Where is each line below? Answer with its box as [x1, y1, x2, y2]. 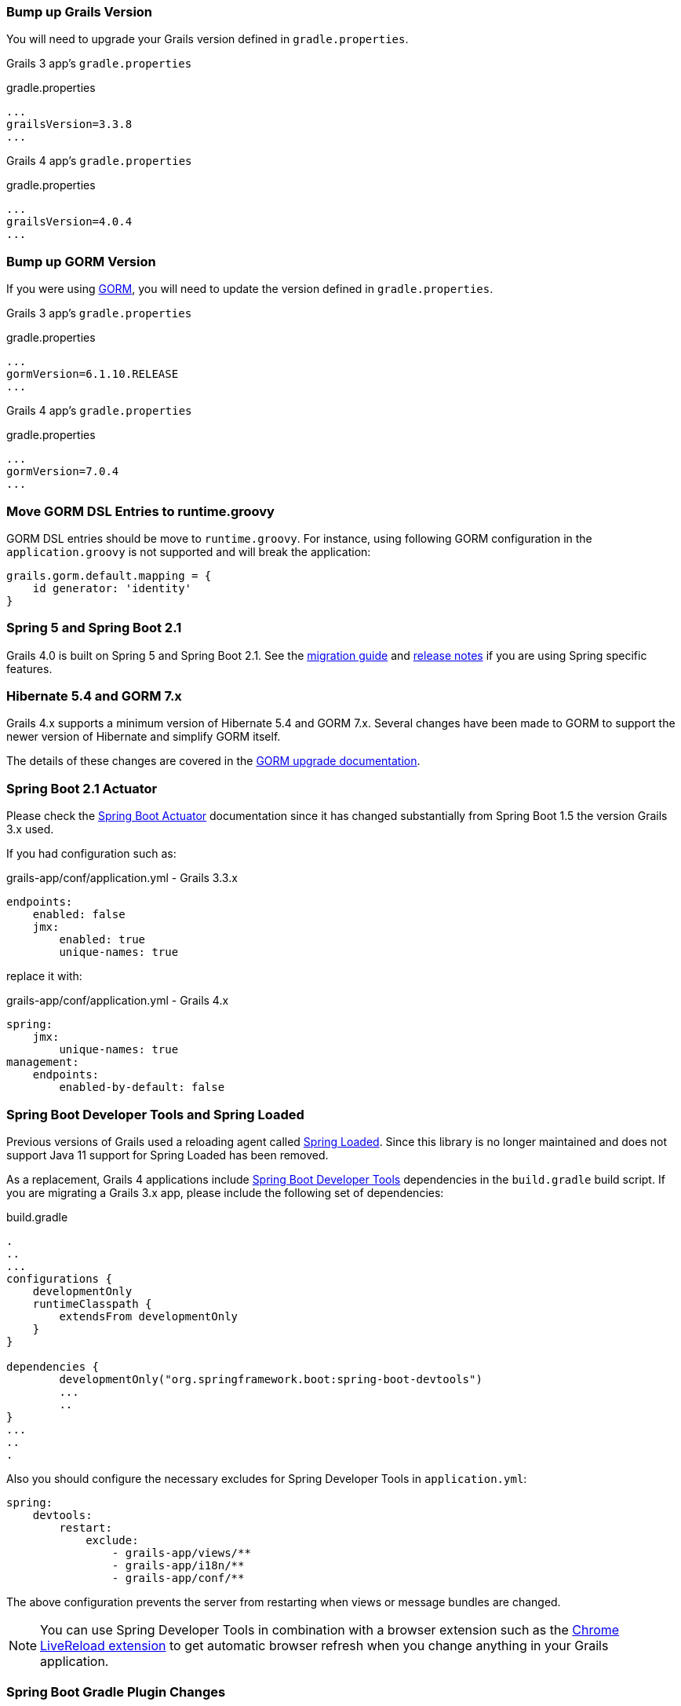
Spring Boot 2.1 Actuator [6, 780, 158, 796]
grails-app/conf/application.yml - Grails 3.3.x [6, 871, 238, 885]
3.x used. [6, 822, 54, 837]
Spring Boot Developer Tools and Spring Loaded [6, 1106, 304, 1122]
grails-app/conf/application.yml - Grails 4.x [6, 994, 229, 1008]
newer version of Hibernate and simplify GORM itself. [6, 730, 281, 744]
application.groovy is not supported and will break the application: [6, 544, 371, 558]
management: [6, 1056, 79, 1069]
